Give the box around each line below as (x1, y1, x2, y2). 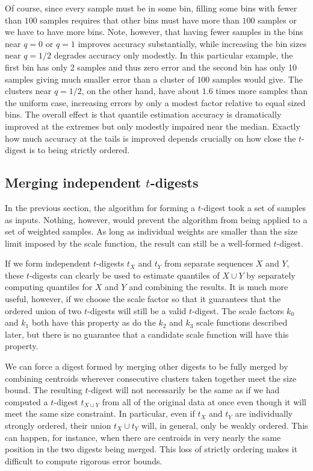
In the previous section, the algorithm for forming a (5, 201, 196, 213)
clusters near (5, 84, 52, 97)
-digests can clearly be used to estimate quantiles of (29, 268, 220, 281)
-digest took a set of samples (200, 201, 306, 213)
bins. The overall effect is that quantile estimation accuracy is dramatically (5, 108, 282, 121)
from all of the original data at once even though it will (102, 395, 306, 408)
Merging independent (5, 173, 141, 192)
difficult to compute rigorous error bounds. (5, 454, 163, 467)
